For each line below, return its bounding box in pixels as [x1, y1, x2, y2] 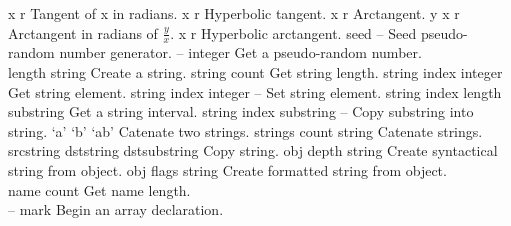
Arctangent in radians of [8, 22, 158, 43]
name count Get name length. [8, 179, 191, 200]
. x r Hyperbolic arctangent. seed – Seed [170, 22, 417, 43]
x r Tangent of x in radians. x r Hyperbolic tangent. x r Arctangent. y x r [8, 3, 460, 23]
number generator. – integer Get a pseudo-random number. [59, 42, 422, 63]
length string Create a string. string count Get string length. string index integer [8, 62, 503, 83]
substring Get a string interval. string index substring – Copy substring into [8, 101, 474, 122]
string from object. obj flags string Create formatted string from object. [8, 159, 447, 180]
